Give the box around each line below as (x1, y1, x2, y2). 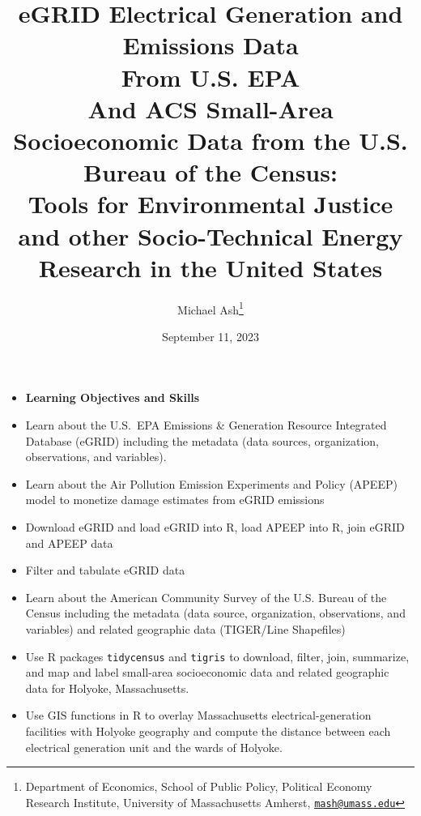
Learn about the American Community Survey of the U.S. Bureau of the (25, 588, 387, 605)
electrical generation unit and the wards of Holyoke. (25, 738, 283, 755)
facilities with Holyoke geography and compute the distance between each (25, 723, 391, 740)
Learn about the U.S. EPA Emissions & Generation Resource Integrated (25, 417, 387, 434)
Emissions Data (122, 28, 299, 62)
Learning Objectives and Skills (25, 389, 200, 406)
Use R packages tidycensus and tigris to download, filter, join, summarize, (25, 647, 410, 664)
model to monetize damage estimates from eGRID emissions (25, 491, 325, 508)
